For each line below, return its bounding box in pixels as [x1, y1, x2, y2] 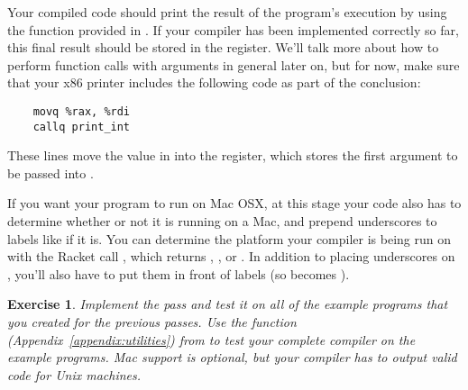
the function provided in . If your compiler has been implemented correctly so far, [7, 20, 459, 39]
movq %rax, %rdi [32, 104, 131, 118]
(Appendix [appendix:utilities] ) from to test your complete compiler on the [7, 330, 416, 349]
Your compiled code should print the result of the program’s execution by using [7, 3, 447, 21]
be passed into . [7, 163, 94, 182]
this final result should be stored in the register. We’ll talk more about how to [7, 38, 439, 57]
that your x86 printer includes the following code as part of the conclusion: [7, 73, 421, 92]
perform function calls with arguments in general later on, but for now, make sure [7, 55, 460, 74]
